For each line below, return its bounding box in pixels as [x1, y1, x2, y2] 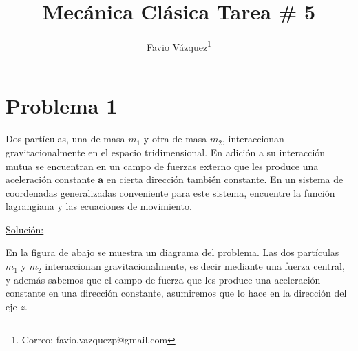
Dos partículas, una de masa [6, 131, 125, 146]
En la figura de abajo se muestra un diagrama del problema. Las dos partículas [6, 245, 339, 259]
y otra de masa [143, 131, 207, 146]
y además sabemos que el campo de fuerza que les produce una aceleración [6, 272, 321, 286]
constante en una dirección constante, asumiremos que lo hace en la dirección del [6, 286, 347, 300]
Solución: [6, 222, 44, 236]
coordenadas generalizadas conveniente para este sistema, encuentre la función [6, 185, 335, 200]
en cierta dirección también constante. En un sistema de [106, 172, 344, 187]
